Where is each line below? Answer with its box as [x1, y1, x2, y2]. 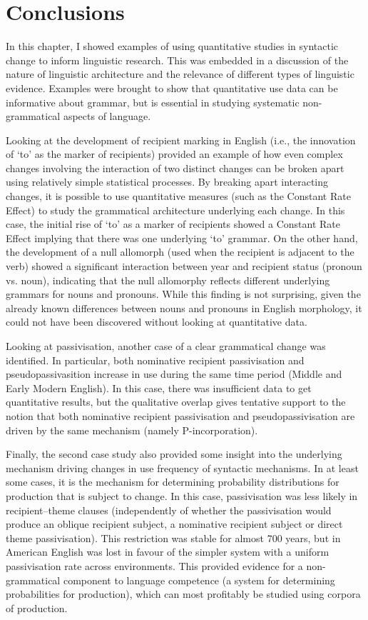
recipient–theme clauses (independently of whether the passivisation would [6, 502, 332, 517]
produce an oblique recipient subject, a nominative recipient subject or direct [6, 516, 343, 531]
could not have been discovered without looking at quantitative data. [6, 314, 307, 329]
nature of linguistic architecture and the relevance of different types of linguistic [6, 66, 354, 81]
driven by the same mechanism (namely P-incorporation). [6, 422, 258, 437]
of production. [6, 600, 68, 615]
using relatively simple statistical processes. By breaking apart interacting [6, 174, 329, 189]
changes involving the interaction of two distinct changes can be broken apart [6, 160, 344, 175]
